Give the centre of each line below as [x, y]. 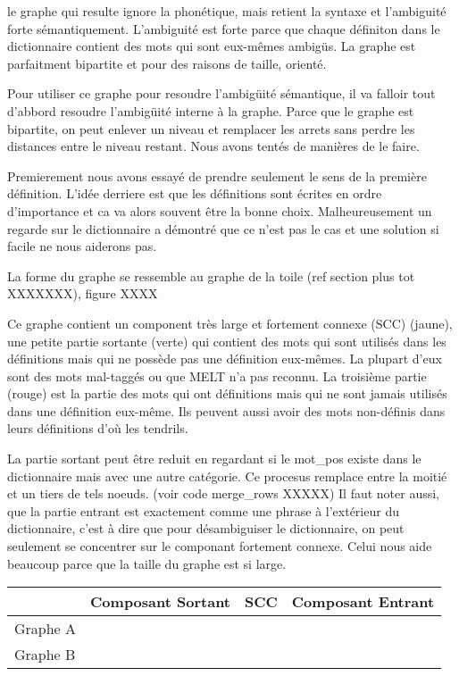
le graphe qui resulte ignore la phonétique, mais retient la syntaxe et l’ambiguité [227, 11]
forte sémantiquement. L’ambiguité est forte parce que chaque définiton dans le [224, 28]
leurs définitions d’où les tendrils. [98, 428]
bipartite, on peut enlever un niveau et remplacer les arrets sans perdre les [211, 128]
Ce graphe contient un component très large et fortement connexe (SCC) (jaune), [230, 323]
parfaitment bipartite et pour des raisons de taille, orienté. [167, 63]
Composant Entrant [363, 602]
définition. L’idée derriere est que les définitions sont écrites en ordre [195, 193]
